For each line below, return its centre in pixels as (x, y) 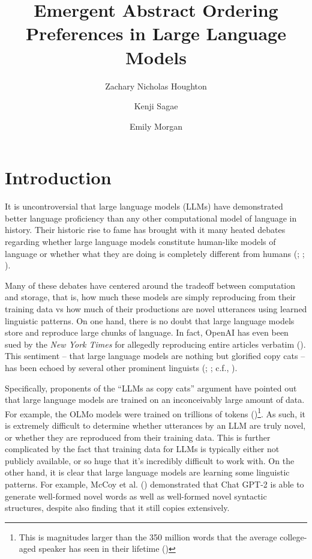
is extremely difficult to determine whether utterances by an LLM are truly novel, (155, 425)
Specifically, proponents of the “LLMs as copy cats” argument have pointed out (151, 388)
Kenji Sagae (156, 106)
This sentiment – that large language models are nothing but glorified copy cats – (155, 356)
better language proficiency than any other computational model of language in (151, 218)
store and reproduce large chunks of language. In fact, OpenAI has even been (147, 332)
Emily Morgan (156, 126)
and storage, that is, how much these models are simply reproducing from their (150, 297)
